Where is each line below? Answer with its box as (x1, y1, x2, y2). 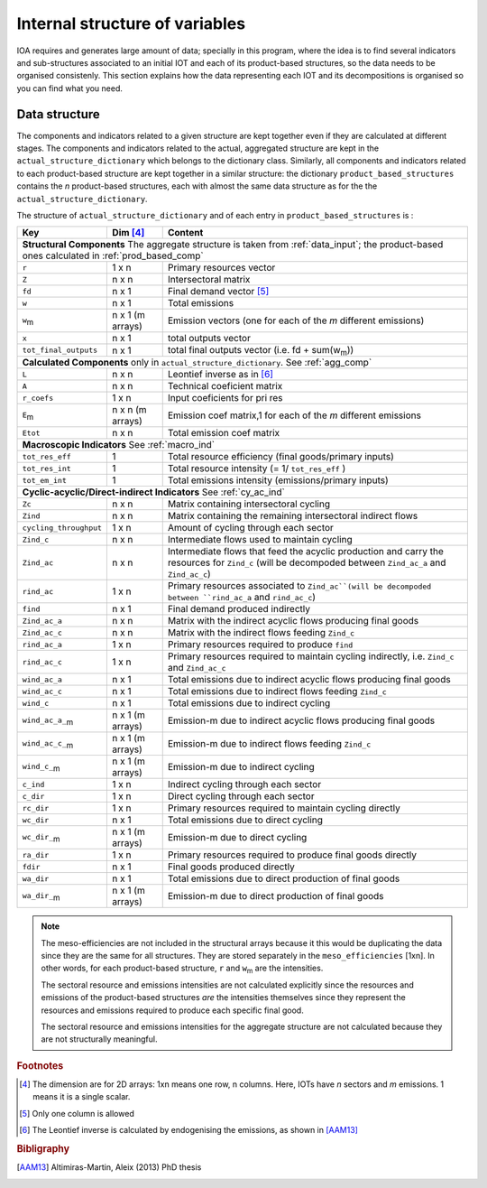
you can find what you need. (16, 82, 124, 94)
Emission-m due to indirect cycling (167, 761, 315, 774)
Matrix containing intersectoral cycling (167, 497, 331, 510)
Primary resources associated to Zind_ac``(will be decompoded (167, 580, 432, 592)
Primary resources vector (167, 262, 276, 274)
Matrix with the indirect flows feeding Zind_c (167, 626, 355, 639)
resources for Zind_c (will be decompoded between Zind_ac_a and (167, 556, 446, 569)
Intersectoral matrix (167, 274, 251, 286)
